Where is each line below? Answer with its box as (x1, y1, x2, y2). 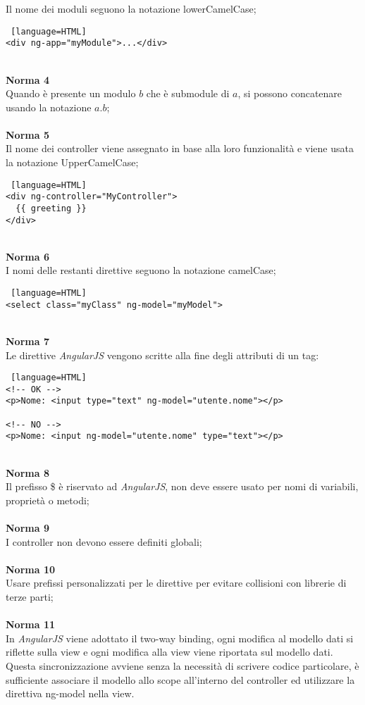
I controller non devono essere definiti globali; (6, 534, 202, 549)
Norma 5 (6, 127, 49, 142)
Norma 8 (6, 465, 49, 480)
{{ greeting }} (16, 203, 87, 213)
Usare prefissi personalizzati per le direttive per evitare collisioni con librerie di (6, 575, 347, 590)
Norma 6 (6, 249, 49, 263)
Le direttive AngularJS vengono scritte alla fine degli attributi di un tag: (6, 347, 319, 362)
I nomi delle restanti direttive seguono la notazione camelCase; (6, 263, 276, 277)
